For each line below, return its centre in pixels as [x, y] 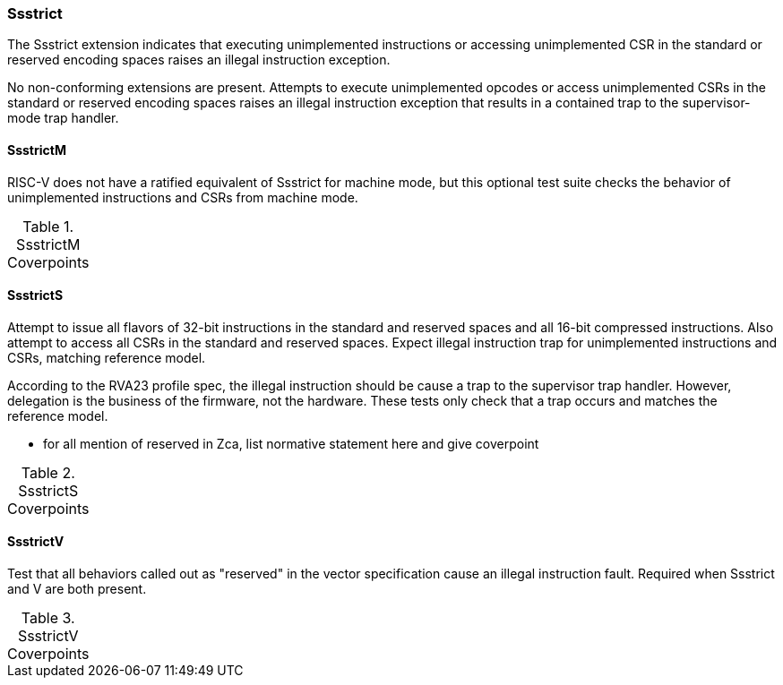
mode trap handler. [63, 118]
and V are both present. [77, 589]
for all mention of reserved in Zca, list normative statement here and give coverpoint [291, 443]
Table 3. [48, 618]
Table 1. [48, 226]
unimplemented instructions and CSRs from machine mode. [183, 197]
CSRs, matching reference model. [107, 357]
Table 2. [48, 472]
